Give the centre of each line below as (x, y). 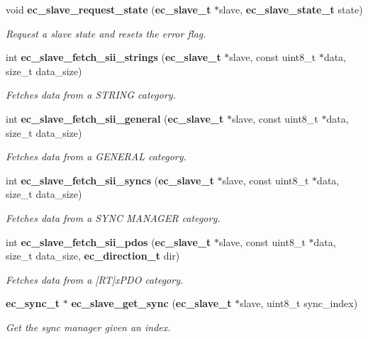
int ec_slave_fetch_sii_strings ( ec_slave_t (113, 57)
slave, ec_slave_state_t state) (291, 9)
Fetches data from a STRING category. (91, 95)
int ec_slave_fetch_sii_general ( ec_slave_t (115, 118)
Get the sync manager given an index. (88, 327)
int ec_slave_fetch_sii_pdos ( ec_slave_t (108, 241)
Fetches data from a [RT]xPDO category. (95, 279)
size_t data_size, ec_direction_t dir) (93, 256)
